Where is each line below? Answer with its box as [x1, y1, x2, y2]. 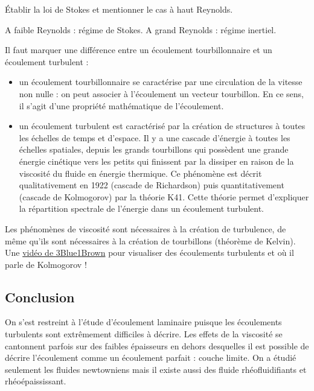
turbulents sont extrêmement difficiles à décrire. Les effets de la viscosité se [5, 328, 283, 340]
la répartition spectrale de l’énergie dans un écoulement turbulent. [19, 202, 264, 215]
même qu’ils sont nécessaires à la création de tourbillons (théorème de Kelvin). [5, 234, 296, 247]
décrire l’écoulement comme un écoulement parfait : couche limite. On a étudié [5, 351, 296, 364]
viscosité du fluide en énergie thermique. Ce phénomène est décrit [19, 167, 262, 179]
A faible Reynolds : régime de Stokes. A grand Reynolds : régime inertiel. [5, 23, 277, 36]
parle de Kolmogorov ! [5, 258, 87, 270]
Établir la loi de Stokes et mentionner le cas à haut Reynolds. [5, 3, 233, 15]
